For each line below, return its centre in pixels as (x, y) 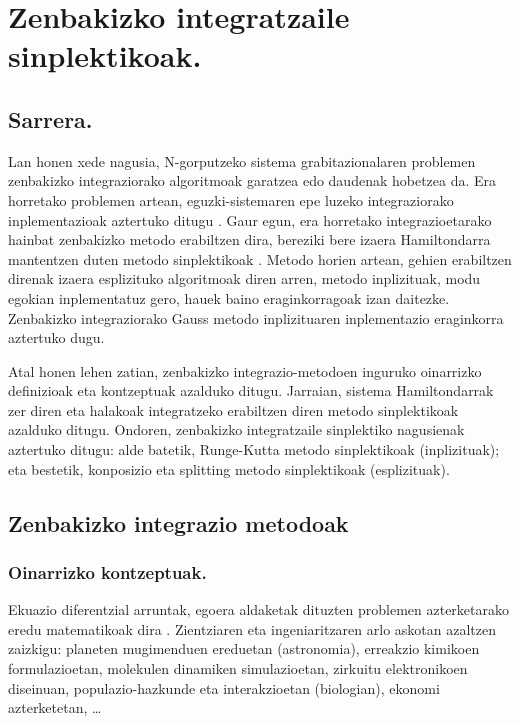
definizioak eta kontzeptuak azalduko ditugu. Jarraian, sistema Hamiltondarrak (251, 390)
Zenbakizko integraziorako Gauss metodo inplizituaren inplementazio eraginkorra (256, 317)
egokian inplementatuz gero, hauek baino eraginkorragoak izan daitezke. (229, 297)
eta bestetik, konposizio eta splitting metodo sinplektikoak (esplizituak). (229, 468)
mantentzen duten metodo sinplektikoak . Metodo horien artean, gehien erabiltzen (260, 258)
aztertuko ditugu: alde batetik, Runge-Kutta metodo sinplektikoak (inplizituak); (254, 449)
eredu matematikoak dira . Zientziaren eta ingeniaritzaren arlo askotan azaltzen (252, 628)
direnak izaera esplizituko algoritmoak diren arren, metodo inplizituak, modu (244, 278)
